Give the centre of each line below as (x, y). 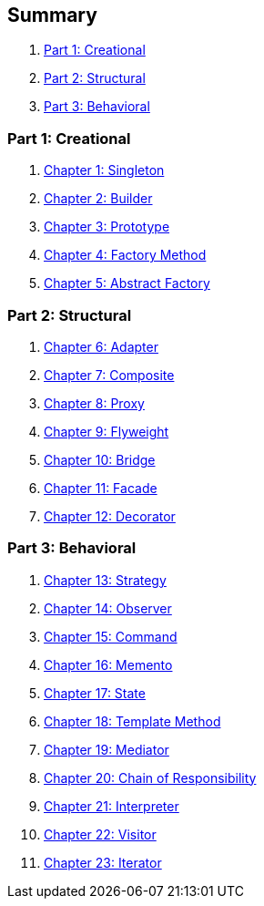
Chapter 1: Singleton (104, 170)
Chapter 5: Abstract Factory (127, 283)
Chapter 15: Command (111, 636)
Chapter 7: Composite (109, 375)
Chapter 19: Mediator (107, 749)
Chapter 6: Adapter (101, 346)
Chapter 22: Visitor (100, 834)
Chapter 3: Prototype (107, 227)
